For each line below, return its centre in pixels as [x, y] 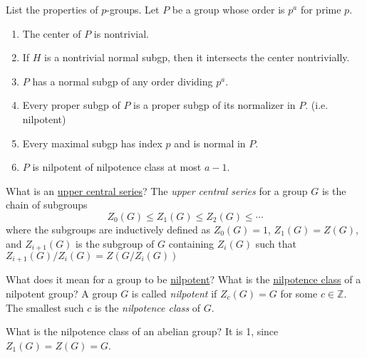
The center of [52, 33]
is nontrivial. [121, 33]
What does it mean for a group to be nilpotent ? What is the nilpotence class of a [183, 279]
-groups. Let [133, 9]
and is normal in [210, 143]
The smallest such [45, 307]
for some [299, 294]
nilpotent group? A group [62, 294]
